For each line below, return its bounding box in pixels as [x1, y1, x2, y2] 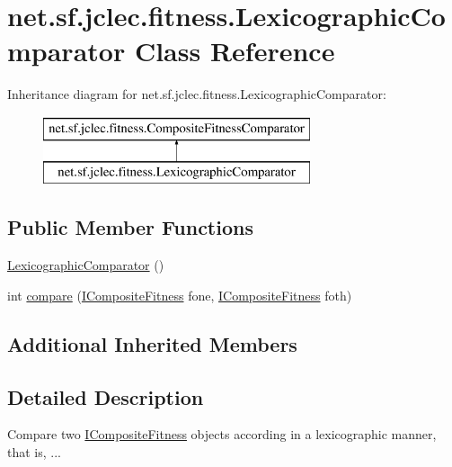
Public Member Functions [7, 213, 253, 241]
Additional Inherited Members [7, 329, 297, 357]
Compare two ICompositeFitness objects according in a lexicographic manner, [7, 425, 437, 444]
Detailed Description [7, 382, 204, 410]
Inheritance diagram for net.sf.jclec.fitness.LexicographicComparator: [7, 85, 386, 103]
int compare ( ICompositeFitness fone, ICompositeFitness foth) [7, 285, 352, 304]
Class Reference [134, 32, 335, 69]
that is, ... [7, 443, 61, 462]
